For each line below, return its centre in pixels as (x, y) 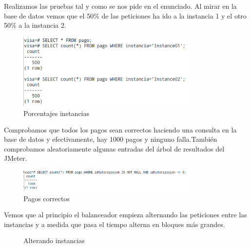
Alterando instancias (54, 240)
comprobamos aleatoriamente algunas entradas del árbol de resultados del (114, 148)
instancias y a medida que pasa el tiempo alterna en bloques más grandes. (115, 224)
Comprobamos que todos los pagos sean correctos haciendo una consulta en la (120, 129)
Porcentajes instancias (57, 113)
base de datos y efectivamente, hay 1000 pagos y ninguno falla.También (111, 139)
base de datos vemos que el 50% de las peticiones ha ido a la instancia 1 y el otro (125, 15)
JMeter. (16, 158)
